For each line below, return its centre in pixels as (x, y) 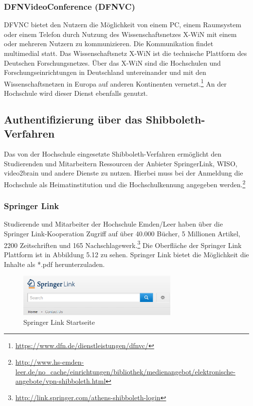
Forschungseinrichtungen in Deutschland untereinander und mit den (105, 72)
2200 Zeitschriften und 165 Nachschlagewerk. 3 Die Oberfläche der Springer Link (123, 244)
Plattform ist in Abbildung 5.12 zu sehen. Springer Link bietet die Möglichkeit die (126, 254)
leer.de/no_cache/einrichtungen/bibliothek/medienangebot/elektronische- (125, 371)
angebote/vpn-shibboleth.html (61, 381)
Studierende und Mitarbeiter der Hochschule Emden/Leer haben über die (113, 224)
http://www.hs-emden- (50, 362)
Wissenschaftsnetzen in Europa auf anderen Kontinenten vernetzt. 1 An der (115, 83)
